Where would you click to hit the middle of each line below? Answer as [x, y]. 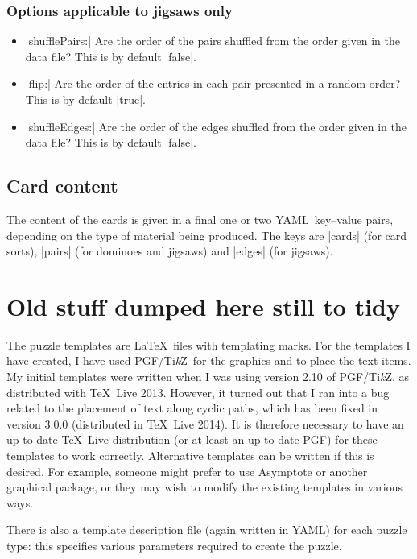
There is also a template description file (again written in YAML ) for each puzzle [207, 530]
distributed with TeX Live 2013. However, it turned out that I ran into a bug [198, 392]
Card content [62, 186]
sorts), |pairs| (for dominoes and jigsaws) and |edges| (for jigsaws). [170, 251]
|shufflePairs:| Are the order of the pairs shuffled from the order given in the [213, 41]
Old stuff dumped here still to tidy [203, 306]
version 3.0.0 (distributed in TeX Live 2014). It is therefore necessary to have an [205, 423]
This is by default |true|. [85, 99]
